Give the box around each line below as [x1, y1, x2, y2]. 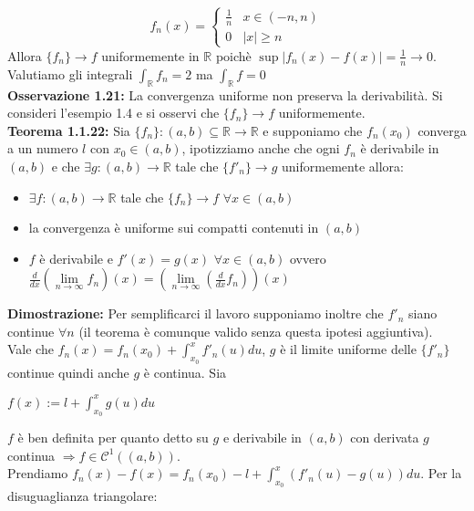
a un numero [7, 139, 78, 158]
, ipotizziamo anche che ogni [181, 139, 340, 158]
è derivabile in [360, 139, 439, 158]
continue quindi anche [7, 362, 129, 381]
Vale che [7, 339, 54, 359]
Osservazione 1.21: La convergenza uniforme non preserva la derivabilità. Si [7, 85, 443, 104]
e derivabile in [222, 427, 302, 446]
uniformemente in [101, 46, 200, 65]
